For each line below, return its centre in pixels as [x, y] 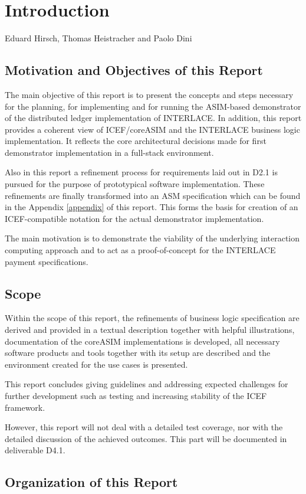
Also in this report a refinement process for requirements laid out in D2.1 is [141, 172]
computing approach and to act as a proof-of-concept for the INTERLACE [140, 250]
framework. [25, 407]
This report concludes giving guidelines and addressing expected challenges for [147, 384]
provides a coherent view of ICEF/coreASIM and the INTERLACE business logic [152, 129]
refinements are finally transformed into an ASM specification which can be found [153, 195]
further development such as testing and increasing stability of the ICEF [136, 395]
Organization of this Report [91, 482]
